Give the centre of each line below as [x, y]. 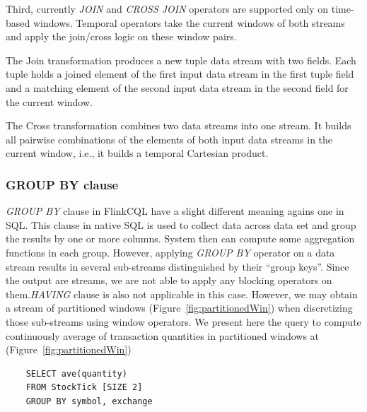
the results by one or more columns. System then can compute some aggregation [180, 239]
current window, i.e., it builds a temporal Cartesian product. [137, 153]
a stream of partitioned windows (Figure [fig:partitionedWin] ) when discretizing [179, 308]
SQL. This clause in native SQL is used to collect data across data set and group [181, 224]
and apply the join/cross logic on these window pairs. [121, 36]
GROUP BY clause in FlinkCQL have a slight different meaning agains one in [175, 211]
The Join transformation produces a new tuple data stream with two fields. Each [181, 60]
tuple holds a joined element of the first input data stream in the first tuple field [180, 74]
